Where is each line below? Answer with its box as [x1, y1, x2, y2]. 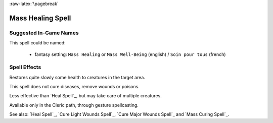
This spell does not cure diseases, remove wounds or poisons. [9, 84, 140, 90]
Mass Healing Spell [9, 14, 71, 22]
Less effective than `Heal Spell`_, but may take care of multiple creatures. [9, 93, 162, 99]
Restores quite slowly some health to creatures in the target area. [9, 74, 145, 80]
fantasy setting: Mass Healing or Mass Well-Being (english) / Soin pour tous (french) [34, 51, 226, 57]
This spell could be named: [9, 40, 66, 46]
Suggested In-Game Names [9, 29, 79, 36]
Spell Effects [9, 64, 41, 71]
